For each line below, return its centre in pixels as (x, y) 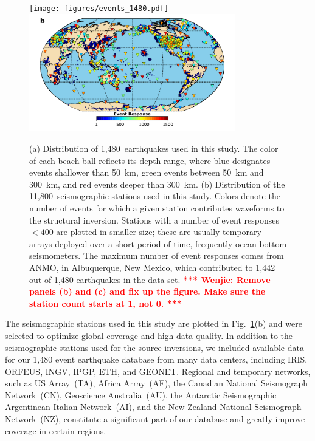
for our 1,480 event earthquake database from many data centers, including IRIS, (156, 359)
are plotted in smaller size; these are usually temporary (159, 232)
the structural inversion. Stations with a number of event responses (154, 220)
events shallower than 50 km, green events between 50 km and (147, 172)
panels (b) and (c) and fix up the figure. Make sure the (147, 291)
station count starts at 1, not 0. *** (106, 303)
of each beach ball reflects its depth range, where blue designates (150, 160)
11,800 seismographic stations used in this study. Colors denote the (155, 196)
